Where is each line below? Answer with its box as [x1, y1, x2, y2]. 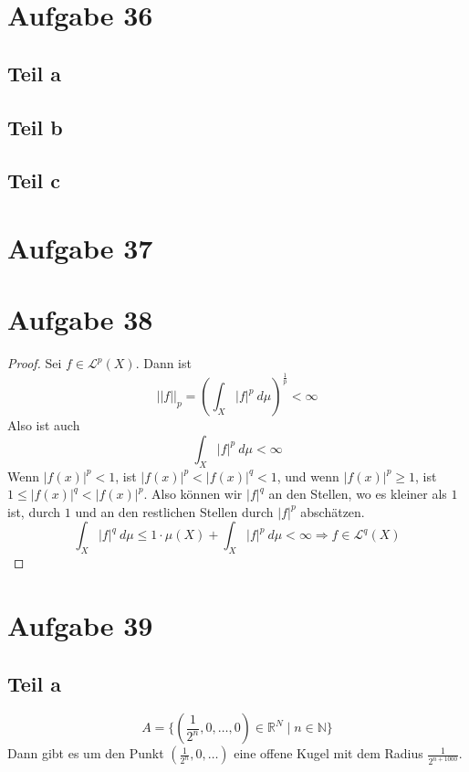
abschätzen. [300, 502, 365, 521]
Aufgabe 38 [7, 301, 153, 338]
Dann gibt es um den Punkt [7, 744, 164, 763]
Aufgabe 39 [7, 606, 153, 643]
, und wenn [276, 466, 339, 485]
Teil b [7, 112, 63, 141]
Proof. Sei [7, 354, 62, 373]
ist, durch [7, 502, 61, 521]
